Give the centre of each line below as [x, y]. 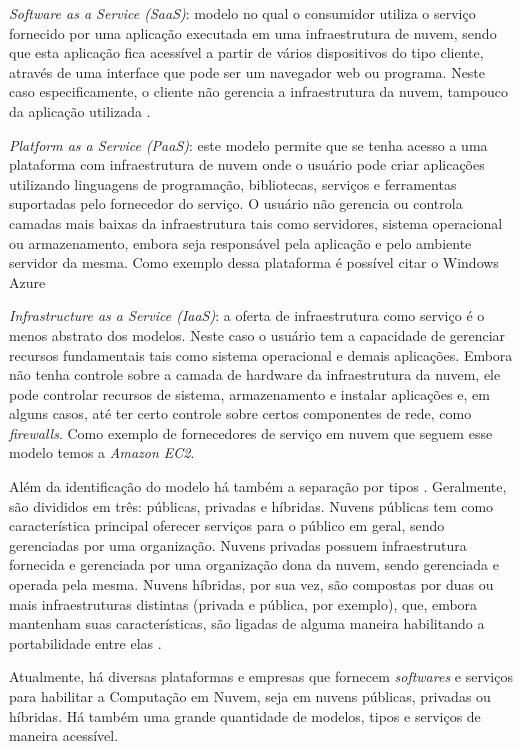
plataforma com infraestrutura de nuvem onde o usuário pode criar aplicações [247, 164]
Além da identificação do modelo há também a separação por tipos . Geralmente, [258, 486]
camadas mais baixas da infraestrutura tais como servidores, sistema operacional [256, 222]
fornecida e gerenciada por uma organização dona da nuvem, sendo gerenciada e [254, 564]
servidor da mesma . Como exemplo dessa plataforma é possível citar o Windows [254, 262]
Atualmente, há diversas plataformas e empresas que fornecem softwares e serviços [261, 676]
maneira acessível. [64, 735]
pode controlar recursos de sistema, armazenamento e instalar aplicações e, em [249, 393]
